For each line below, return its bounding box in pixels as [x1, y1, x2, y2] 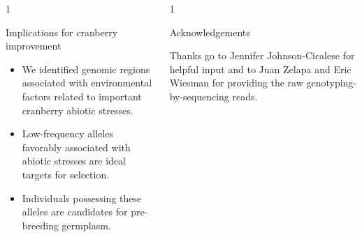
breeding [22, 217, 59, 232]
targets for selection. [22, 167, 110, 181]
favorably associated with [22, 139, 131, 154]
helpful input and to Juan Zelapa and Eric [169, 61, 352, 76]
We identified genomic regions [22, 61, 150, 76]
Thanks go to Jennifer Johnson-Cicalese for [169, 48, 355, 63]
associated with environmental [22, 75, 152, 90]
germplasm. [61, 217, 111, 232]
